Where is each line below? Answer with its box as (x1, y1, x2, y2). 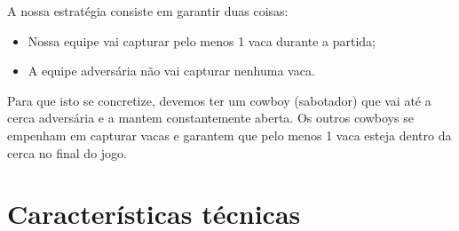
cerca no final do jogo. (7, 143, 127, 162)
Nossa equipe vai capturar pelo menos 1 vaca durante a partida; (28, 31, 376, 50)
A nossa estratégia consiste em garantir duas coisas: (7, 2, 289, 20)
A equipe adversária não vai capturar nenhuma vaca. (28, 61, 315, 80)
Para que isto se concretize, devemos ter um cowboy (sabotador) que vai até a (7, 91, 431, 109)
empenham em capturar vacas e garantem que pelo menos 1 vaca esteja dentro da (7, 125, 452, 144)
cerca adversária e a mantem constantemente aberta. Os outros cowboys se (7, 108, 414, 127)
